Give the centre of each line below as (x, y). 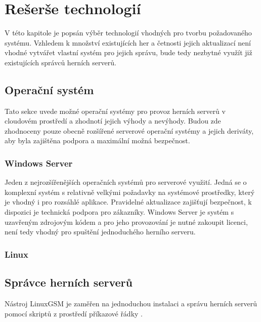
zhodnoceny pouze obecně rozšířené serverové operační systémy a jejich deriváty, (129, 130)
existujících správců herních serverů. (60, 62)
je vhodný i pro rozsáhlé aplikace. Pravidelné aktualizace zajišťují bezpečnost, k (128, 202)
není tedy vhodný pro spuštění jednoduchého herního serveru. (100, 232)
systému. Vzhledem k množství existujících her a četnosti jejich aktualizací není (128, 42)
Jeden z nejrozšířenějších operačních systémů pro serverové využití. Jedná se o (126, 182)
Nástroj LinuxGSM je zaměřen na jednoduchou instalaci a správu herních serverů (131, 303)
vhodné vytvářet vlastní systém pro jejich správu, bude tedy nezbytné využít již (128, 52)
